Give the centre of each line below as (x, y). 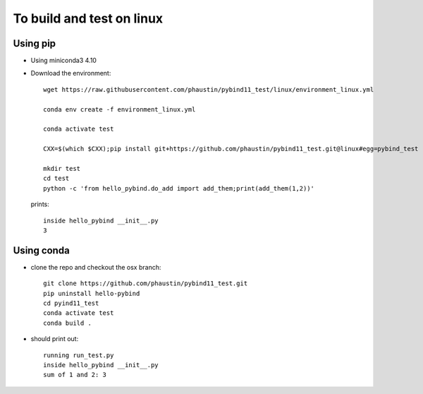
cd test (56, 179)
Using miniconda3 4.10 (63, 61)
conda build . (67, 323)
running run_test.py (79, 355)
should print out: (55, 339)
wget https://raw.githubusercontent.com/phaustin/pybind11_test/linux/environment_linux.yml (209, 89)
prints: (40, 204)
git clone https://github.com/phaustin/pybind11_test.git (146, 283)
